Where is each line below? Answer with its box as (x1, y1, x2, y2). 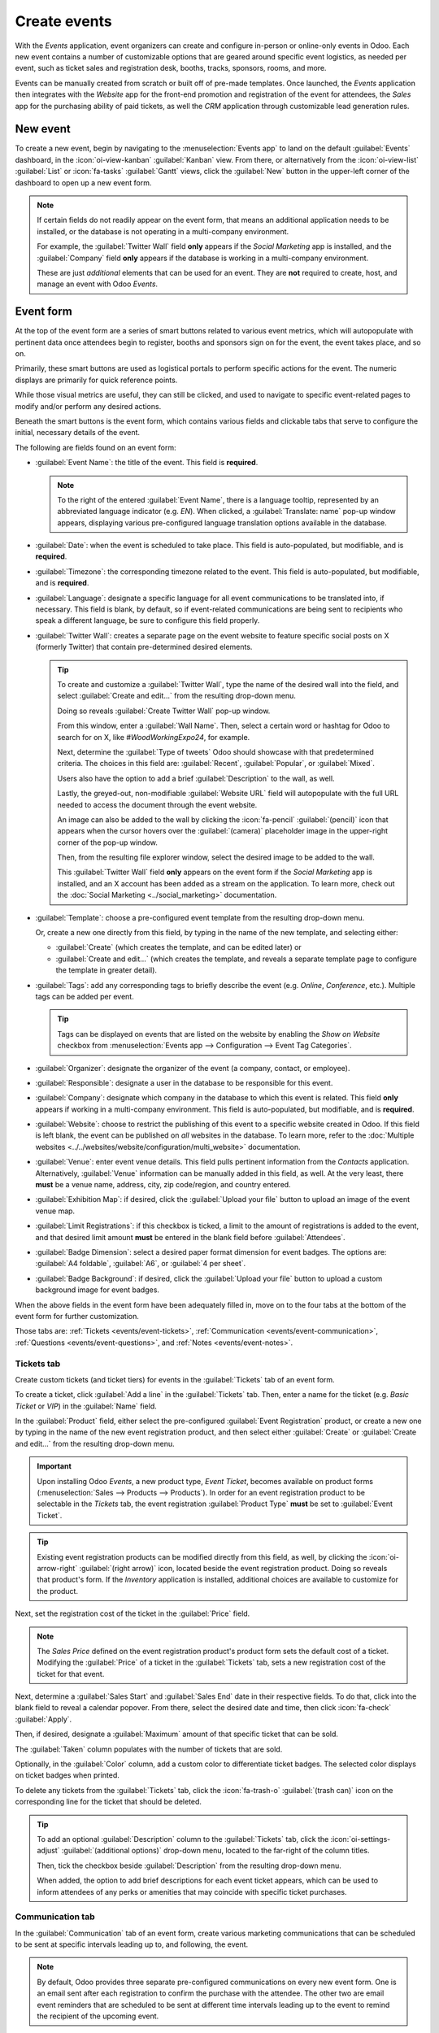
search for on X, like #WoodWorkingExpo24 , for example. (57, 732, 250, 742)
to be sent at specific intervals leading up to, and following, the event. (15, 1939, 249, 1949)
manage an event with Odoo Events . (37, 279, 159, 289)
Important (37, 1461, 72, 1471)
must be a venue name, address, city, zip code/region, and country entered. (35, 1180, 292, 1190)
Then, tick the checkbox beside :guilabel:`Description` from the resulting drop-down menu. (37, 1861, 341, 1870)
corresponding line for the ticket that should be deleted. (15, 1797, 202, 1807)
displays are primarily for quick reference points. (15, 375, 178, 385)
